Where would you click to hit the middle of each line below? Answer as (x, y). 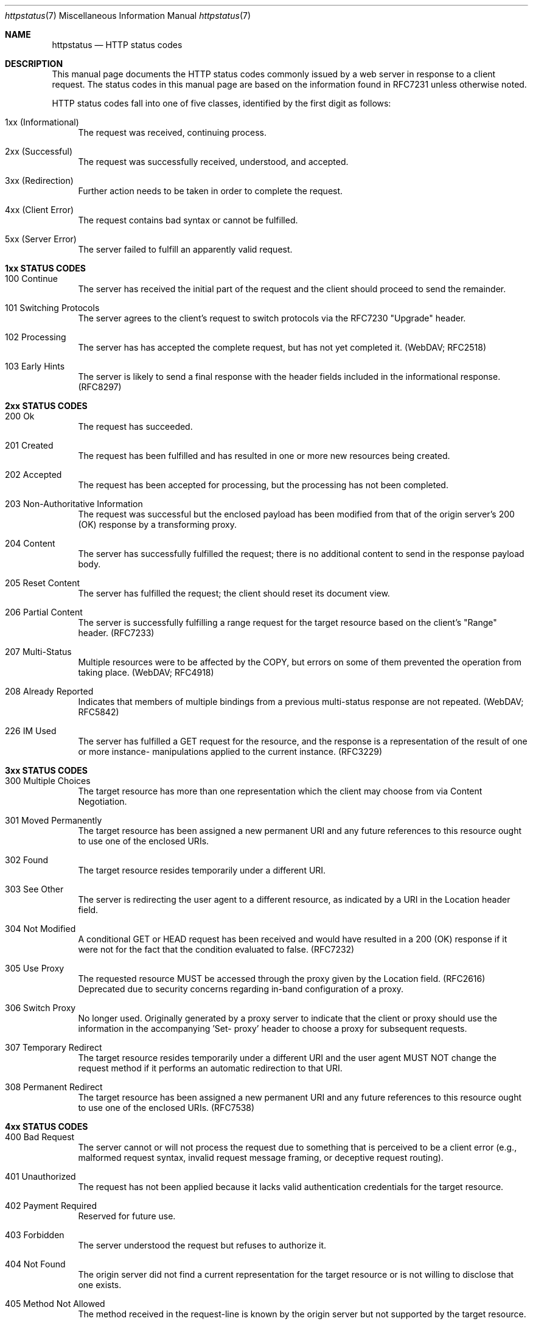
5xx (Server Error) (41, 239)
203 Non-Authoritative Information (74, 504)
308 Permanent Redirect (54, 1087)
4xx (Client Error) (40, 210)
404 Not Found (35, 1264)
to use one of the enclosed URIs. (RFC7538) (166, 1108)
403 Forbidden (35, 1235)
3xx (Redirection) (39, 180)
